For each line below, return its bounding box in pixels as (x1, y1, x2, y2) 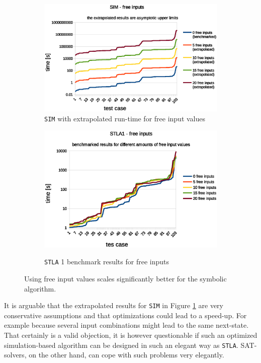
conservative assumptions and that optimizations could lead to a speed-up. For (4, 310, 247, 320)
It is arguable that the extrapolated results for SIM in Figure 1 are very (4, 300, 223, 311)
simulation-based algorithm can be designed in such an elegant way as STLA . (4, 339, 238, 350)
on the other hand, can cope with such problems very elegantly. (29, 349, 224, 360)
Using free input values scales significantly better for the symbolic (24, 273, 227, 283)
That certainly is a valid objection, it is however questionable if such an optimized (4, 329, 257, 340)
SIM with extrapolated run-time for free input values (44, 113, 206, 123)
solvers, (4, 349, 27, 360)
